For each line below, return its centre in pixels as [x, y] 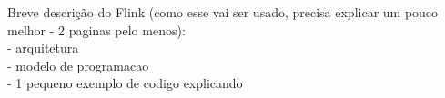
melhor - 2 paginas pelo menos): [96, 29]
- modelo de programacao [78, 65]
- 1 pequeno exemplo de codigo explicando [125, 83]
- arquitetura [43, 48]
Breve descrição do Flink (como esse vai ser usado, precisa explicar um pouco [223, 12]
